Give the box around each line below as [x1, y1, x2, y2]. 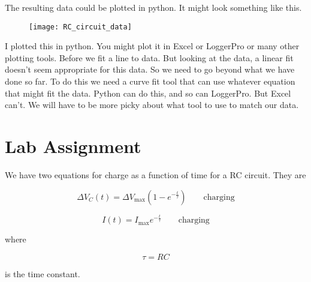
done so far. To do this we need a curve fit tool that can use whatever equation [5, 75, 295, 88]
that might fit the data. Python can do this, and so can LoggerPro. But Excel [5, 86, 291, 99]
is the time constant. [5, 268, 80, 280]
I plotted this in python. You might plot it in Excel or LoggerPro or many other [5, 40, 300, 52]
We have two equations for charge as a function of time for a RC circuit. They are [5, 168, 306, 181]
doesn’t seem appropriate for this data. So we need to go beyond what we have [5, 63, 295, 76]
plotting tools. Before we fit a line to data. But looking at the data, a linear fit [5, 51, 294, 64]
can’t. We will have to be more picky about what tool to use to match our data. [5, 98, 299, 111]
